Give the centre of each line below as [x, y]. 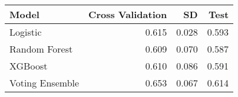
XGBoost [29, 66]
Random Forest [41, 49]
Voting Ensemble [44, 83]
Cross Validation [128, 14]
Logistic [26, 32]
